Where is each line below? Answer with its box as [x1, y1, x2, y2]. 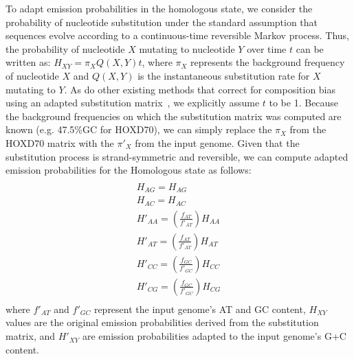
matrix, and [5, 329, 56, 343]
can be [296, 41, 324, 56]
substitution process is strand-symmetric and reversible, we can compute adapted [5, 149, 349, 163]
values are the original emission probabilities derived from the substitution [5, 315, 319, 329]
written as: [5, 55, 51, 69]
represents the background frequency [190, 55, 345, 69]
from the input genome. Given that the [135, 135, 300, 150]
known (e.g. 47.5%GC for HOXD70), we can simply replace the [5, 122, 272, 137]
